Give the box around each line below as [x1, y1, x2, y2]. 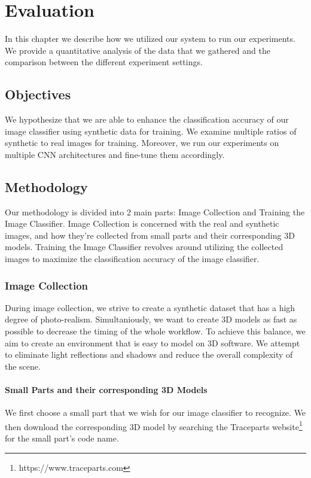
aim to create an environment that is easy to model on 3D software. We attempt [5, 336, 300, 349]
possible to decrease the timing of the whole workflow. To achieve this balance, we [5, 325, 306, 337]
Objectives [5, 85, 71, 103]
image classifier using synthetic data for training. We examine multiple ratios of [5, 124, 297, 137]
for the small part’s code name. [5, 432, 119, 444]
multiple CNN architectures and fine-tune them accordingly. [5, 148, 225, 160]
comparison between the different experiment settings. [5, 56, 203, 68]
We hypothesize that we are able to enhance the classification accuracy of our [5, 113, 289, 126]
